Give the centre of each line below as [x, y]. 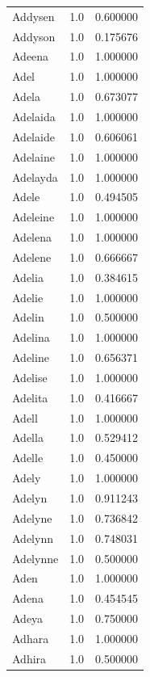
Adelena [32, 237]
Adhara [31, 638]
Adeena [31, 56]
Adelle [28, 458]
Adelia [28, 277]
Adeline [31, 357]
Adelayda [35, 177]
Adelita [30, 397]
